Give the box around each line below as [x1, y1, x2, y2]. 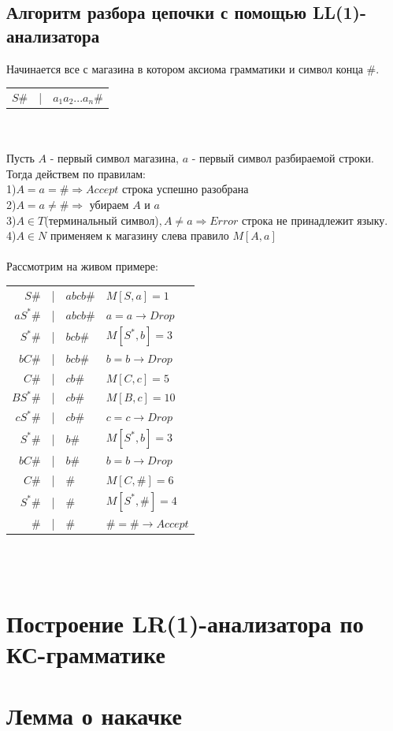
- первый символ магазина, [50, 150, 179, 166]
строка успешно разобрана [122, 181, 249, 197]
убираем [89, 196, 129, 212]
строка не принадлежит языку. [242, 211, 388, 228]
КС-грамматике [6, 637, 165, 669]
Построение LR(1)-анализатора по [6, 606, 364, 639]
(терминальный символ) [44, 211, 159, 228]
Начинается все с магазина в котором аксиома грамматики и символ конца [6, 60, 363, 76]
